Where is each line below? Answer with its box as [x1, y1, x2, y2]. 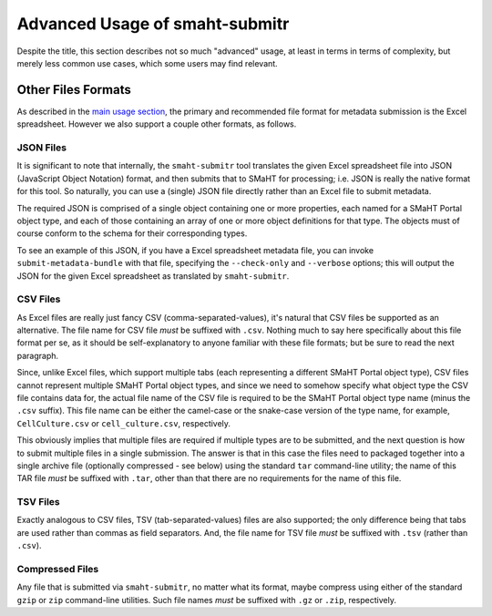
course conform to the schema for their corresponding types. [16, 228, 248, 239]
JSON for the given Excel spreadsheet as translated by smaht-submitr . [16, 270, 290, 282]
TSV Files [16, 496, 61, 508]
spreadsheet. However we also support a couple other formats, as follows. [16, 118, 297, 129]
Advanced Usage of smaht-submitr [16, 14, 290, 34]
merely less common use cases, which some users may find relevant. [16, 57, 278, 68]
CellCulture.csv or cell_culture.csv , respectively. [16, 417, 231, 428]
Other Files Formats [16, 82, 131, 98]
